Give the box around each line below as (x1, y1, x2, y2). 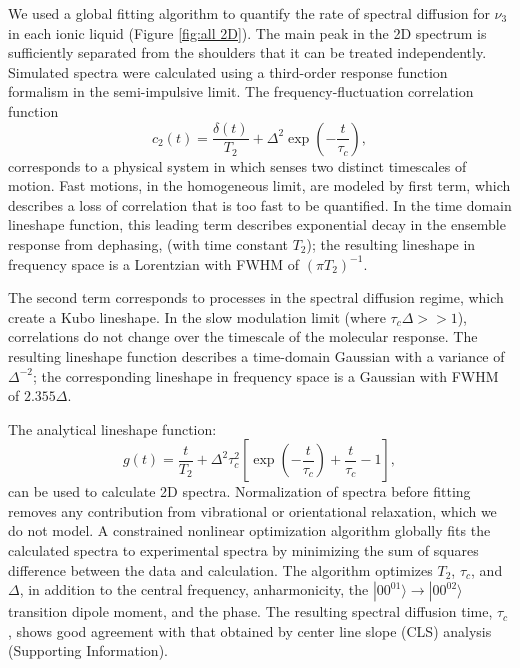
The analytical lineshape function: (8, 418, 217, 439)
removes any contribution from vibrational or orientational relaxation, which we (8, 500, 497, 521)
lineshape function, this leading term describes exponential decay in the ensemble (8, 214, 506, 235)
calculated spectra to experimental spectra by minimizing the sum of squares (8, 540, 479, 561)
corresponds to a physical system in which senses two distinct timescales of (8, 155, 467, 176)
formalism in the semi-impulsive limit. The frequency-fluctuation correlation (8, 81, 474, 102)
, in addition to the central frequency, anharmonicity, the (19, 579, 369, 600)
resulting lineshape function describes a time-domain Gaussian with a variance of (8, 345, 505, 366)
